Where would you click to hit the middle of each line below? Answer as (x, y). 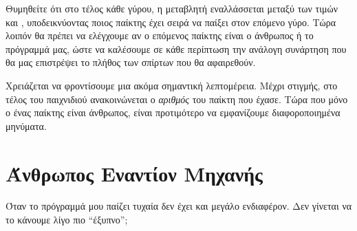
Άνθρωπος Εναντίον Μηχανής (134, 173)
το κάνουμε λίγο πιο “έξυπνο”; (67, 220)
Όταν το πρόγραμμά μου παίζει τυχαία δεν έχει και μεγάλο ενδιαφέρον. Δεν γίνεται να (179, 206)
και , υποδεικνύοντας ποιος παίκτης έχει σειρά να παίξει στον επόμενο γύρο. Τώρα (171, 22)
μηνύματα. (26, 125)
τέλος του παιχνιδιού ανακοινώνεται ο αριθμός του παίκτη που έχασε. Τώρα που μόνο (177, 99)
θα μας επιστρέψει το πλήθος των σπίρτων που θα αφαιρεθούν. (131, 62)
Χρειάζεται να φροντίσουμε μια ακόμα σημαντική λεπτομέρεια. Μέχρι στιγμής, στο (172, 85)
